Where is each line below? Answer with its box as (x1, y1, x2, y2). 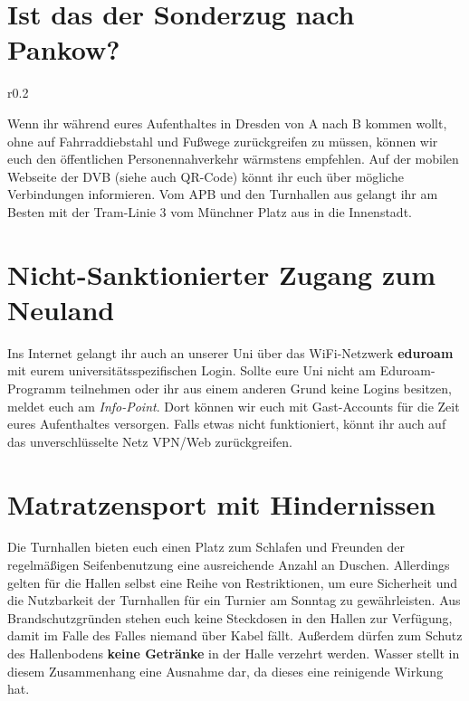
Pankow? (7, 31, 120, 68)
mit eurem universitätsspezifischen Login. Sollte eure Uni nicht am (7, 361, 376, 380)
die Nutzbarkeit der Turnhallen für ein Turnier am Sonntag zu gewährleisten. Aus (7, 591, 461, 610)
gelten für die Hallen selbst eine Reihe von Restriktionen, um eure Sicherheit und (7, 573, 457, 592)
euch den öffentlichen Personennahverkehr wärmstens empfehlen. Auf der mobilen (7, 149, 459, 168)
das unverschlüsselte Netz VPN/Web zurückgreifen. (7, 431, 292, 450)
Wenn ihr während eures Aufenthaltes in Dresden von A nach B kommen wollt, (7, 113, 447, 132)
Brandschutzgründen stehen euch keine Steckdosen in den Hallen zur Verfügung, (7, 608, 453, 627)
